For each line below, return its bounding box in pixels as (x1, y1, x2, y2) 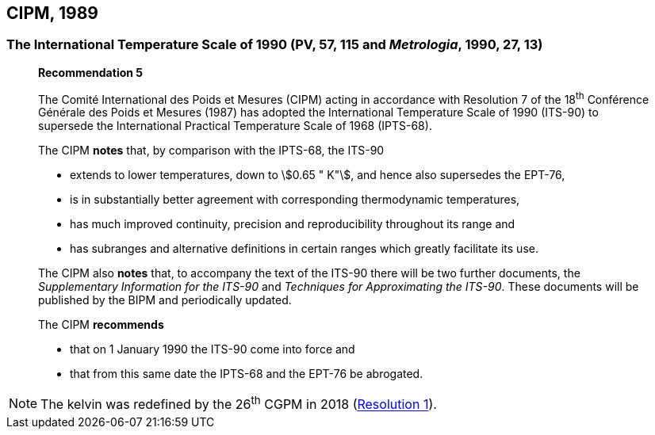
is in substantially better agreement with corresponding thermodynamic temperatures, (70, 193, 520, 207)
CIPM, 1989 (6, 3, 98, 23)
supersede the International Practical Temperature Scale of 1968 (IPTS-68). (38, 119, 432, 133)
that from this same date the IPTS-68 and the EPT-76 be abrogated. (70, 367, 423, 381)
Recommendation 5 (38, 65, 143, 79)
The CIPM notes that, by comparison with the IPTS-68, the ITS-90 (38, 143, 385, 158)
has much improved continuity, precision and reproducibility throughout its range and (70, 217, 515, 231)
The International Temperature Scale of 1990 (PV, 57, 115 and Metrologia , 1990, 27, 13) (6, 36, 543, 53)
